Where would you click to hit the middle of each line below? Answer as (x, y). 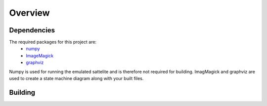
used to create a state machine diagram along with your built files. (76, 79)
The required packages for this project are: (53, 42)
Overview (29, 13)
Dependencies (32, 30)
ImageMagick (40, 55)
